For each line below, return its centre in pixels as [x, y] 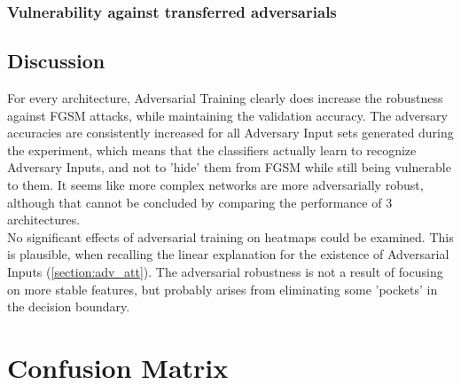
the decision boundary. [69, 306]
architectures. [44, 220]
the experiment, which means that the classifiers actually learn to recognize [212, 149]
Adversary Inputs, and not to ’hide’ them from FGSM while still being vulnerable [229, 167]
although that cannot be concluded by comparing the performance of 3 [200, 202]
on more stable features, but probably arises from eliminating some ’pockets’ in [223, 289]
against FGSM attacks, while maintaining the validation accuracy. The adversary [227, 115]
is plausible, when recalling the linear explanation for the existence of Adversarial [228, 254]
